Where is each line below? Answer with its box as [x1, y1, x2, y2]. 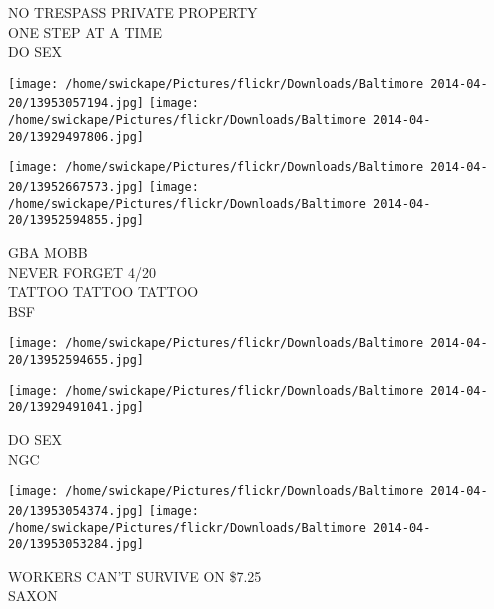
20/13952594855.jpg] [8, 213, 145, 228]
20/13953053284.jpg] [8, 537, 145, 552]
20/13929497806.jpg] [8, 129, 145, 144]
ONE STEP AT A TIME [8, 21, 163, 42]
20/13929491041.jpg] [8, 400, 145, 415]
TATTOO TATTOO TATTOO [8, 281, 199, 302]
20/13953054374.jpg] [8, 503, 145, 518]
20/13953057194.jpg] [8, 96, 145, 111]
